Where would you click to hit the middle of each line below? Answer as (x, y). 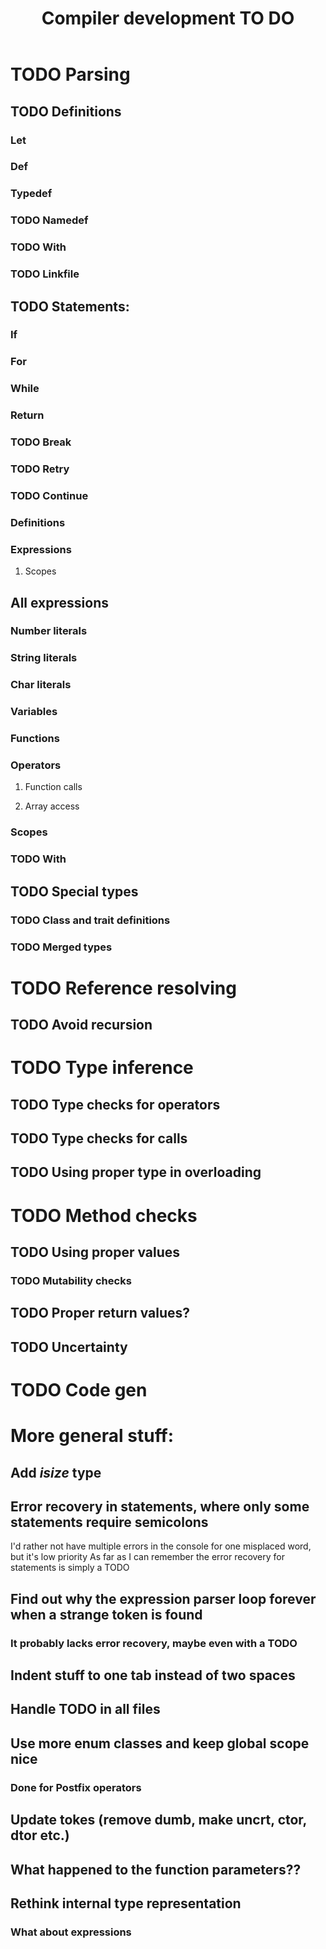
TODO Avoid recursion (81, 1025)
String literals (44, 658)
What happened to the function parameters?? (156, 1869)
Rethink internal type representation (126, 1903)
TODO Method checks (104, 1215)
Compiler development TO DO (168, 18)
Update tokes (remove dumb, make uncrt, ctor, (158, 1820)
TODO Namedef (49, 220)
